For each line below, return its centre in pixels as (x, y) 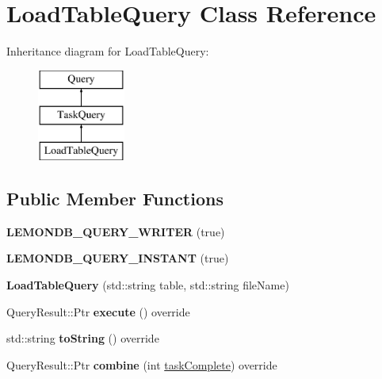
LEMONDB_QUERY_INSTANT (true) (118, 258)
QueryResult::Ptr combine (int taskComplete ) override (142, 364)
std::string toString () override (83, 338)
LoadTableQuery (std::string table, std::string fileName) (148, 285)
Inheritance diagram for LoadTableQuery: (108, 51)
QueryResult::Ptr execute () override (98, 311)
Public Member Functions (115, 199)
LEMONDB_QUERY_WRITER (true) (116, 231)
